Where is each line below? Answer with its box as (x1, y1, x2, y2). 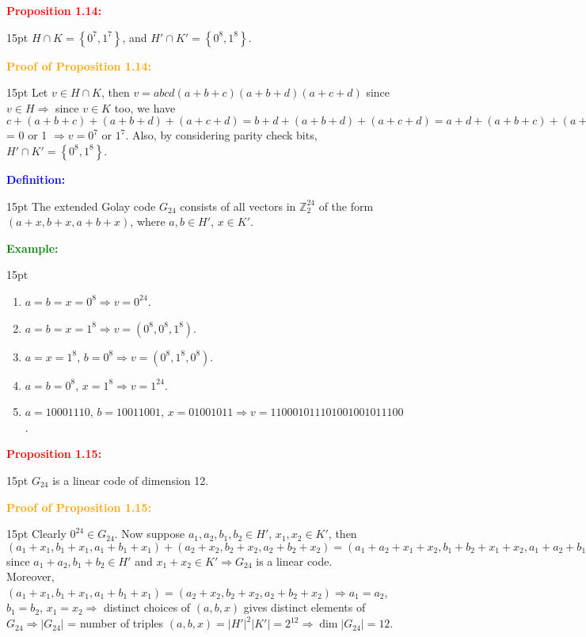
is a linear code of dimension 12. (52, 471, 209, 488)
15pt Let (6, 84, 48, 101)
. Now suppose (114, 525, 185, 542)
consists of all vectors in (180, 197, 296, 214)
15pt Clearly (6, 525, 67, 542)
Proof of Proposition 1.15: (6, 498, 151, 515)
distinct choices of (104, 599, 191, 616)
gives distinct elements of (243, 599, 366, 616)
